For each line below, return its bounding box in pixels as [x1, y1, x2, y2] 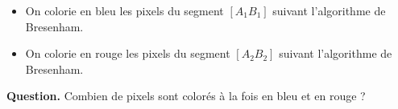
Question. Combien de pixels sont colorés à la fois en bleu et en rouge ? [6, 87, 366, 104]
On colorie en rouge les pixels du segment [25, 45, 230, 62]
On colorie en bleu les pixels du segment [25, 2, 224, 18]
